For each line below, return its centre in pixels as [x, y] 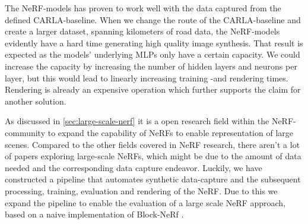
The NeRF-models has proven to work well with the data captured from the [143, 8]
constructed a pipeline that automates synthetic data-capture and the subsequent [153, 179]
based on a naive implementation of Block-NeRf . [94, 214]
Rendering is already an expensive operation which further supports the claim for [153, 89]
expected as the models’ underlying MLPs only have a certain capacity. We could [153, 54]
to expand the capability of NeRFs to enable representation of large [170, 132]
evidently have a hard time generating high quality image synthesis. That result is [154, 42]
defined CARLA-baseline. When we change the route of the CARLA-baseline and [153, 19]
